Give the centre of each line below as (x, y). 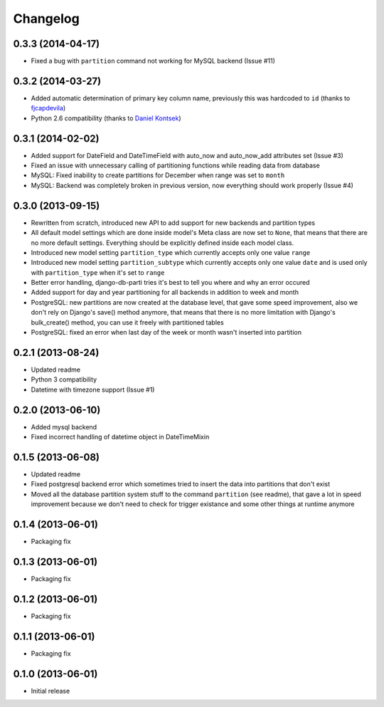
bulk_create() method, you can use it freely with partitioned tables (127, 322)
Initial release (50, 691)
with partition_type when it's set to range (98, 272)
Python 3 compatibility (64, 379)
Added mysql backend (64, 426)
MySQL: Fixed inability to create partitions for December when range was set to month (158, 175)
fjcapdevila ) (48, 108)
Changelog (46, 19)
